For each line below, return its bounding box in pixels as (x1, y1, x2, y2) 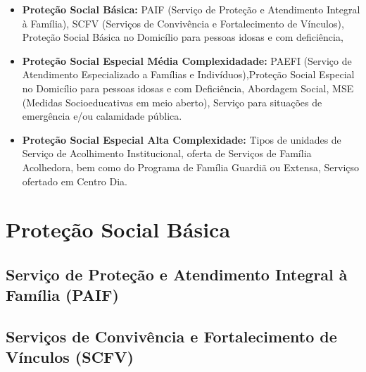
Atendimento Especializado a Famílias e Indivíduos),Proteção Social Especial (22, 67, 355, 82)
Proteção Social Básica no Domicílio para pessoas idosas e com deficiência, (22, 30, 343, 44)
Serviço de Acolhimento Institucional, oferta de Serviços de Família (22, 146, 312, 161)
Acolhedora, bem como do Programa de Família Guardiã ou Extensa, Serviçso (22, 159, 360, 174)
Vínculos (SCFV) (6, 346, 134, 368)
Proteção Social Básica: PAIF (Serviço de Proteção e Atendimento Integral (22, 2, 360, 16)
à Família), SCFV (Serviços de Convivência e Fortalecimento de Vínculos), (22, 15, 344, 30)
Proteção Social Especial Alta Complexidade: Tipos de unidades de (22, 132, 341, 147)
